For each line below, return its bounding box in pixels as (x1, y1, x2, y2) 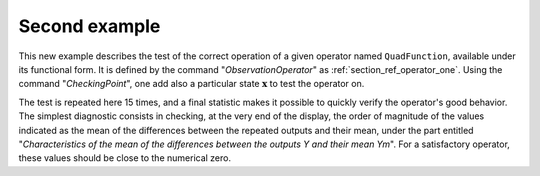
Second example (18, 15, 161, 37)
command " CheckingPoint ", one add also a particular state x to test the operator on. (18, 78, 365, 90)
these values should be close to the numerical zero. (18, 152, 232, 164)
